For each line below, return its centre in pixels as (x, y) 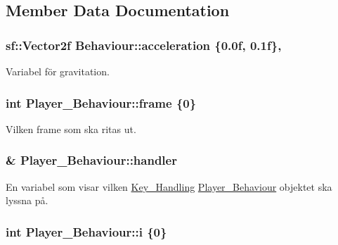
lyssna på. (27, 200)
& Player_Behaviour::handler (91, 160)
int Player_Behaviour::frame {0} (101, 102)
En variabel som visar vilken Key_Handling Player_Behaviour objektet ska (169, 186)
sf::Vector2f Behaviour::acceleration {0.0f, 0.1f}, (144, 45)
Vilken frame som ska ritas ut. (71, 128)
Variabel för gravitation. (58, 71)
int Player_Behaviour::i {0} (86, 231)
